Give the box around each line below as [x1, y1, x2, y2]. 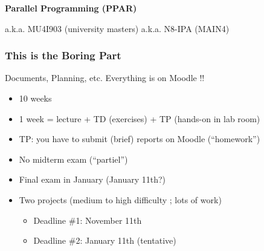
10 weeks [19, 92, 52, 104]
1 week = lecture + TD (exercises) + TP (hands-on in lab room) [19, 112, 260, 125]
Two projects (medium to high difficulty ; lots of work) [19, 193, 222, 206]
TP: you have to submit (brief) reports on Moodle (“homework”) [19, 132, 260, 145]
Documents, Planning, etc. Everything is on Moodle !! [5, 71, 205, 84]
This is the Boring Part [5, 48, 121, 63]
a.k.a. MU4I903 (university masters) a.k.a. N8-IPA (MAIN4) [5, 22, 230, 34]
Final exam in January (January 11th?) [19, 173, 166, 186]
